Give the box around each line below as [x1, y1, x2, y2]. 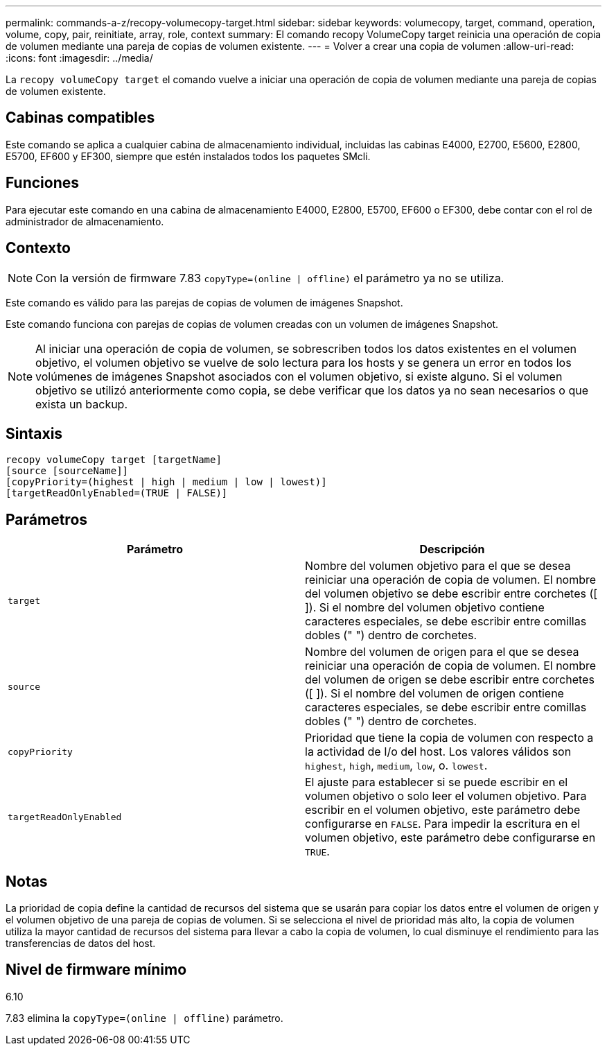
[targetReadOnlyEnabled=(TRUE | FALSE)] [6, 487, 228, 499]
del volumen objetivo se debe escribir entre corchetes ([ [305, 587, 598, 601]
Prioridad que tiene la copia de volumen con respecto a [305, 731, 594, 745]
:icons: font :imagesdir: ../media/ [6, 52, 153, 64]
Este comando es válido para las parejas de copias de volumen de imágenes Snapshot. [6, 296, 403, 309]
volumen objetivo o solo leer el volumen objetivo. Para [305, 789, 587, 804]
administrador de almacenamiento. [6, 215, 164, 227]
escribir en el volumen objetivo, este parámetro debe [305, 803, 581, 817]
